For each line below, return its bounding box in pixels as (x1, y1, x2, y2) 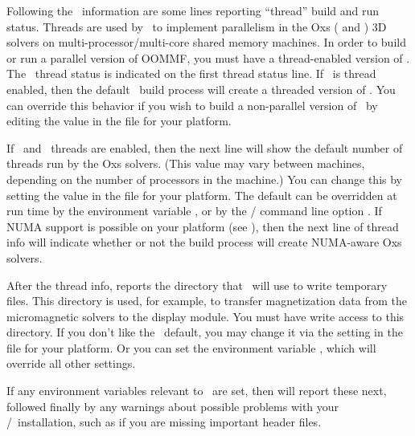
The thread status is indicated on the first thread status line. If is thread (6, 65, 376, 82)
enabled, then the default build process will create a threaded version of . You (6, 80, 396, 97)
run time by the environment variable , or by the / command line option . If (6, 202, 382, 219)
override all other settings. (6, 355, 136, 372)
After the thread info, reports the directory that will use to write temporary (6, 276, 388, 293)
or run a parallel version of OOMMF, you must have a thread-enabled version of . (6, 49, 410, 66)
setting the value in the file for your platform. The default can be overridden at (6, 186, 397, 203)
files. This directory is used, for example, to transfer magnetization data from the (6, 292, 408, 309)
